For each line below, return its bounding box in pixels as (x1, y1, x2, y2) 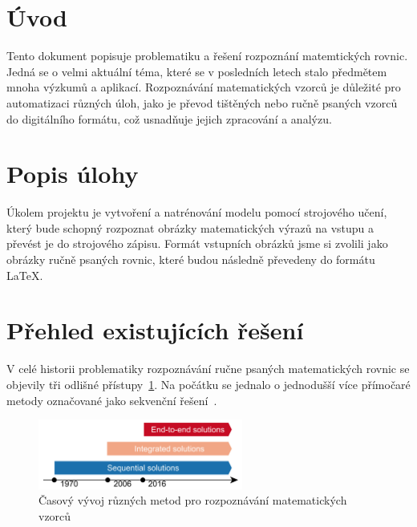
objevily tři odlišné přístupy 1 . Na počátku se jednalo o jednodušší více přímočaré (6, 375, 411, 392)
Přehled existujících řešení (6, 314, 304, 347)
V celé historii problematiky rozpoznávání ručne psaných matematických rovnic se (6, 360, 410, 377)
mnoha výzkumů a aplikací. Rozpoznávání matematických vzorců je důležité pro (6, 79, 401, 95)
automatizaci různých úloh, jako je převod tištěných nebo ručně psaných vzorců (6, 94, 398, 111)
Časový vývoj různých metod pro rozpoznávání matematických (38, 492, 347, 509)
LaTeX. (6, 266, 43, 283)
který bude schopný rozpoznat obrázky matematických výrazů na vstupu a (6, 219, 374, 236)
